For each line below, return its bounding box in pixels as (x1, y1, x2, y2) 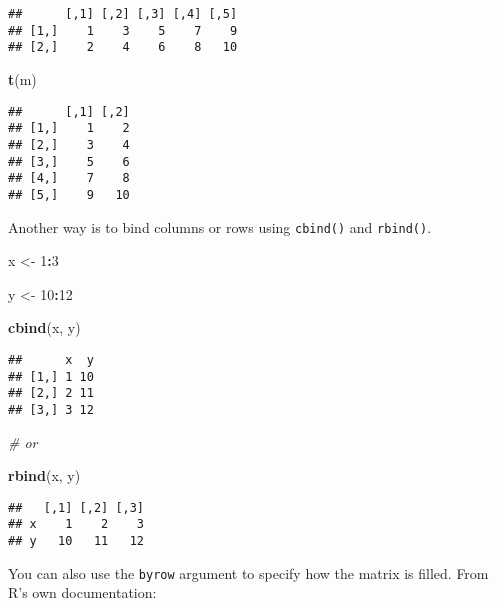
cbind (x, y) (8, 317, 81, 338)
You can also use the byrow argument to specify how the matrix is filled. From (8, 562, 489, 583)
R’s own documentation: (8, 582, 157, 603)
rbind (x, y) (8, 465, 81, 486)
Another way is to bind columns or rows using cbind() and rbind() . (8, 216, 432, 237)
